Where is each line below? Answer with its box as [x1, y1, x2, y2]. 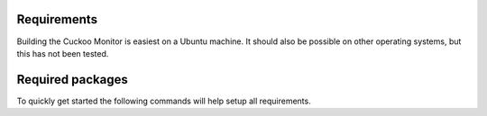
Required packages [16, 72, 128, 87]
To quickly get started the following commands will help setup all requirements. [16, 95, 311, 106]
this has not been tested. [16, 48, 109, 58]
